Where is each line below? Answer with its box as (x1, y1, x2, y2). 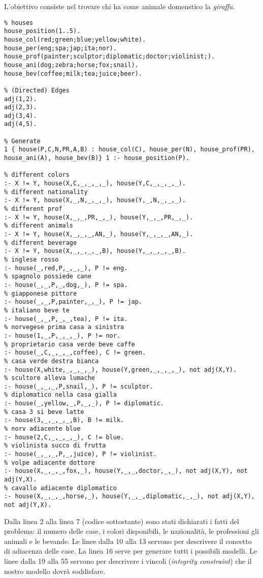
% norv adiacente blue (4, 425, 81, 433)
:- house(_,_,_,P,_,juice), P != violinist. (4, 451, 157, 458)
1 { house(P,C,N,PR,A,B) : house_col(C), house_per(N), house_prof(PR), (4, 146, 255, 153)
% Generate (4, 137, 41, 145)
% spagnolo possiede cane (4, 273, 91, 280)
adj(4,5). (4, 120, 37, 128)
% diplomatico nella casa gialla (4, 391, 117, 399)
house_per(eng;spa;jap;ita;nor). (4, 44, 117, 52)
